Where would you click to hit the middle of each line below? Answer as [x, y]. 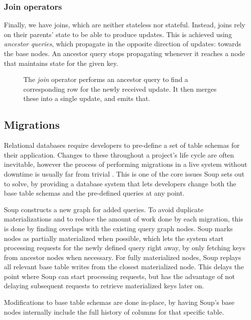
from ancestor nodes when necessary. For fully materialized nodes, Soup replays [123, 257]
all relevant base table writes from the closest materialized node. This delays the [124, 267]
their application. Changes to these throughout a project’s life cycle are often [119, 154]
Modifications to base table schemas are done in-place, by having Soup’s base [119, 302]
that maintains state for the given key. [61, 63]
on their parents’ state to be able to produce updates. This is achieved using [118, 34]
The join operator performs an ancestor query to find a [106, 79]
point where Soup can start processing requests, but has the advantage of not [119, 276]
